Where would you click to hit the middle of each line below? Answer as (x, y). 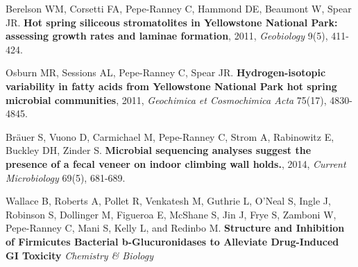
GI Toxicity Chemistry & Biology (79, 255)
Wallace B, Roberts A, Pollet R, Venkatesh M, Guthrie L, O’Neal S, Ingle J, (168, 201)
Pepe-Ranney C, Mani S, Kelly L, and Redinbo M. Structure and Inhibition (175, 228)
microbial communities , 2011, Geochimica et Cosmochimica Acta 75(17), (166, 100)
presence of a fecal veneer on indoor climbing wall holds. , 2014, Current (176, 163)
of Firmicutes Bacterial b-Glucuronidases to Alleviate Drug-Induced (172, 241)
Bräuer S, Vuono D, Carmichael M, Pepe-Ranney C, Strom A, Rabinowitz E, (170, 136)
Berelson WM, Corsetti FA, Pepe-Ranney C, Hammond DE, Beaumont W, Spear (179, 8)
